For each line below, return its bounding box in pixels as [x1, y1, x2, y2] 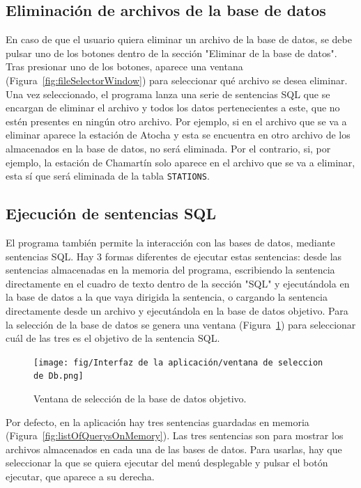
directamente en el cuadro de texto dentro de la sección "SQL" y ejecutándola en [6, 276, 350, 290]
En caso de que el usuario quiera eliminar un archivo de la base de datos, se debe [6, 32, 352, 47]
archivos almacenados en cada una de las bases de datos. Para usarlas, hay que [6, 441, 342, 456]
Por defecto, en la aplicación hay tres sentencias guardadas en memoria [6, 414, 309, 429]
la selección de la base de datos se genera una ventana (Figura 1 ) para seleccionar [6, 317, 356, 331]
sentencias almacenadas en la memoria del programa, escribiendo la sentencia [6, 262, 335, 277]
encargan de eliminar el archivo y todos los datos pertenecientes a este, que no [6, 100, 340, 115]
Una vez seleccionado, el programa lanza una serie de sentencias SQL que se [6, 86, 330, 101]
